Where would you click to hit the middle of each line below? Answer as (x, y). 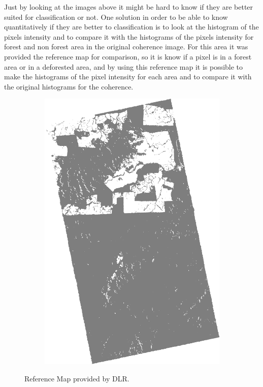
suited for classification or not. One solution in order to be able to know (116, 17)
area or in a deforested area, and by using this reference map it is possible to (124, 66)
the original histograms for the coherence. (69, 86)
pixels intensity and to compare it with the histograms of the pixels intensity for (129, 36)
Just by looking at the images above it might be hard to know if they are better (129, 7)
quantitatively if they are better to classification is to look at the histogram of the (131, 27)
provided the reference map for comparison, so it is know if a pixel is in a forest (128, 56)
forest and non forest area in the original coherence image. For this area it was (126, 47)
